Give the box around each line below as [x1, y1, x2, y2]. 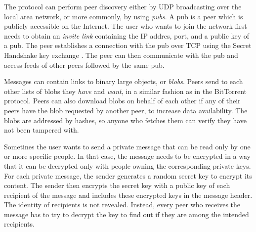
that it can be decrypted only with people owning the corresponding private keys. [4, 160, 251, 171]
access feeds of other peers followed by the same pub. [4, 59, 165, 70]
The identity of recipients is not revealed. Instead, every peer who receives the [4, 199, 241, 210]
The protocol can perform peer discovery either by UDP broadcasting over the [4, 1, 242, 11]
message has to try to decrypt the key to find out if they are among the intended [4, 209, 249, 219]
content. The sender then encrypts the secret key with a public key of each [4, 180, 230, 190]
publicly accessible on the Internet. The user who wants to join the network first [4, 21, 247, 31]
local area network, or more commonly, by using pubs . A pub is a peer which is [4, 11, 243, 21]
